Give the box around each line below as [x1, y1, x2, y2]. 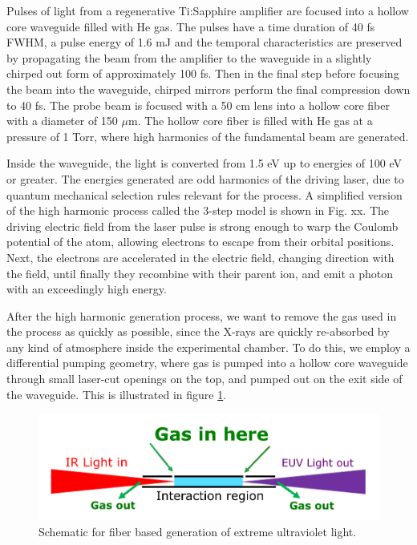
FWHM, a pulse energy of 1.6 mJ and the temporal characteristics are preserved [6, 34, 403, 50]
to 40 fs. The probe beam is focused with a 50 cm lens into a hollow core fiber [6, 96, 390, 113]
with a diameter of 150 [6, 112, 118, 129]
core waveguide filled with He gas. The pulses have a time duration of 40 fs [6, 18, 375, 34]
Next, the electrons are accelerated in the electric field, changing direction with [6, 248, 395, 265]
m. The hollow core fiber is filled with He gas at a [128, 112, 373, 129]
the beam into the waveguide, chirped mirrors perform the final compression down [6, 80, 411, 97]
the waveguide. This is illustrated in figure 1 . [6, 386, 227, 402]
